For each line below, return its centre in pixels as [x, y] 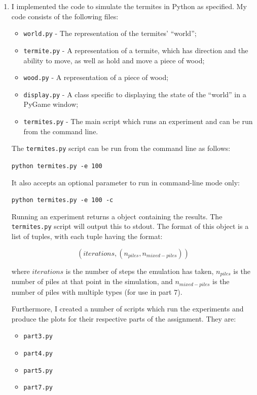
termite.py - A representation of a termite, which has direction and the [136, 50]
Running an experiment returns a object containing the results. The [117, 216]
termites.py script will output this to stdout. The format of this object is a [130, 226]
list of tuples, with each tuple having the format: [87, 236]
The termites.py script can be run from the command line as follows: [121, 148]
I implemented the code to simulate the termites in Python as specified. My [129, 6]
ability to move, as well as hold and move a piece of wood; [114, 60]
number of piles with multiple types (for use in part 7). [97, 291]
